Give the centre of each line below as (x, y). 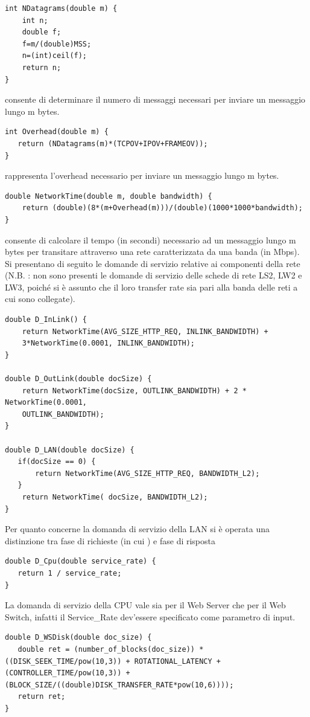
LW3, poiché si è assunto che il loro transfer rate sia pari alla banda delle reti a (151, 287)
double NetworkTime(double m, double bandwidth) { (109, 196)
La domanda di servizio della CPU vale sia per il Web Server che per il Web (145, 605)
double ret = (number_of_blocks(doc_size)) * (111, 649)
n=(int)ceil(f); (55, 56)
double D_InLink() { (46, 320)
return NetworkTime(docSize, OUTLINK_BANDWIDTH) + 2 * (134, 391)
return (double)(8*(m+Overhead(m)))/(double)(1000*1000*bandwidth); (162, 208)
